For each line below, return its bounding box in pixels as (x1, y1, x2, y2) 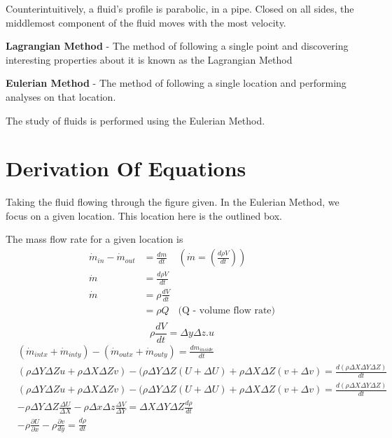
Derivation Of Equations (6, 154, 246, 183)
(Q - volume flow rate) (178, 305, 275, 316)
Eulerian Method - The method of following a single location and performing (6, 76, 346, 90)
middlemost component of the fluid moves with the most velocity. (6, 15, 286, 29)
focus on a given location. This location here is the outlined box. (6, 208, 283, 222)
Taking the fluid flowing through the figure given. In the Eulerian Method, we (6, 195, 339, 209)
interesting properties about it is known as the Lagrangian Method (6, 52, 293, 66)
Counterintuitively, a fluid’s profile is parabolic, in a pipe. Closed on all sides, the (6, 1, 354, 15)
